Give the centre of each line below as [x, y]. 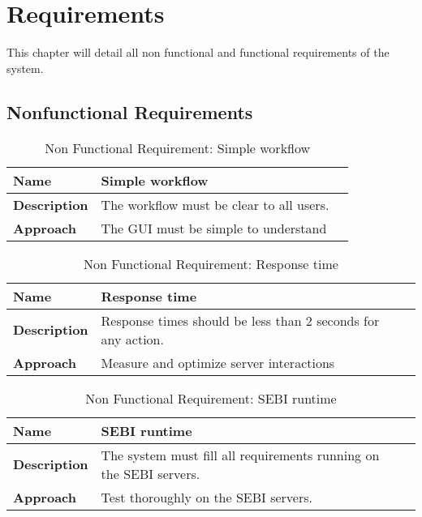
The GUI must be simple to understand [214, 228]
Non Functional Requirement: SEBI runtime [211, 398]
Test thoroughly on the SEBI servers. [207, 497]
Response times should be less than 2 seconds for [240, 320]
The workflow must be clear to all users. [215, 204]
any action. [132, 339]
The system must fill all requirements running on [240, 455]
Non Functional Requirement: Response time [211, 263]
